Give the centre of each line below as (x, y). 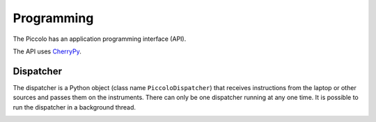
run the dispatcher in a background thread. (74, 107)
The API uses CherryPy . (47, 51)
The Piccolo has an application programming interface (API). (100, 39)
